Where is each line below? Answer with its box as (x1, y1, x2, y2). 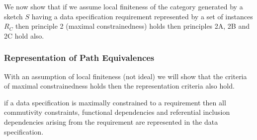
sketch (4, 11, 23, 21)
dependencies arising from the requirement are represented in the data (4, 116, 218, 127)
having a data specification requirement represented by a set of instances (31, 11, 253, 21)
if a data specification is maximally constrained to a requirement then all (4, 97, 226, 107)
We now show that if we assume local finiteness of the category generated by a (4, 1, 243, 11)
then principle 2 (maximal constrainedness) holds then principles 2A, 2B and (15, 21, 250, 31)
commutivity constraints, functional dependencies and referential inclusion (4, 107, 230, 117)
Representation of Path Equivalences (4, 51, 155, 64)
